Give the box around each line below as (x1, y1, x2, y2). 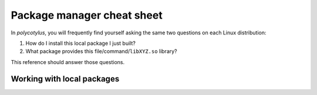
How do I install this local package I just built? (25, 40, 136, 47)
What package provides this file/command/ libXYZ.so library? (25, 48, 177, 55)
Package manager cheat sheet (11, 9, 163, 22)
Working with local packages (11, 73, 120, 84)
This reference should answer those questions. (11, 58, 125, 65)
